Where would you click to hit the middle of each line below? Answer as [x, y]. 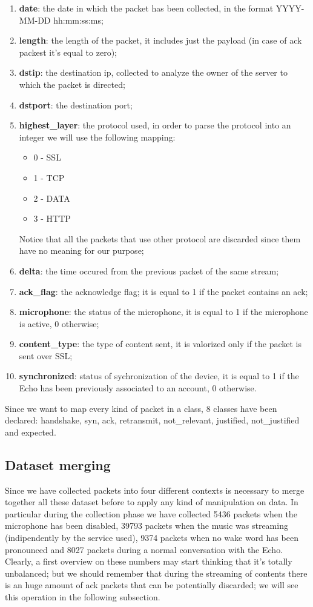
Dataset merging [58, 464]
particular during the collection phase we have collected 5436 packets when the [151, 513]
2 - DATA [52, 198]
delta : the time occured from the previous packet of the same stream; [149, 270]
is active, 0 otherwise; [59, 323]
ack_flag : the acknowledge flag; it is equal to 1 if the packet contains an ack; [163, 291]
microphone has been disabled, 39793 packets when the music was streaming [147, 526]
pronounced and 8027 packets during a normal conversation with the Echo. [144, 549]
